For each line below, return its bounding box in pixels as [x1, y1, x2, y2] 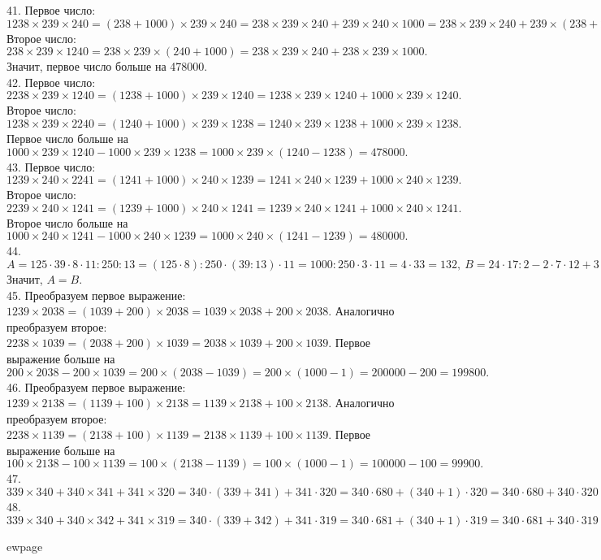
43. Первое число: [6, 158, 96, 175]
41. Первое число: [6, 2, 96, 18]
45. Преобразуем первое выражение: [6, 286, 186, 303]
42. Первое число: [6, 73, 96, 90]
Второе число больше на [6, 214, 128, 231]
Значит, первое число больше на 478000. [6, 58, 208, 75]
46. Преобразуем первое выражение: [6, 378, 186, 395]
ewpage [6, 537, 43, 554]
